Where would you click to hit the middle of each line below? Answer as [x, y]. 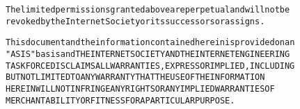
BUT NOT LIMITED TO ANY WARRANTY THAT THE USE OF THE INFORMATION [135, 77]
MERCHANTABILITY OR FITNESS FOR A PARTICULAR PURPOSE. [120, 100]
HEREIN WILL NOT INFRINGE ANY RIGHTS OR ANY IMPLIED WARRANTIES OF [140, 89]
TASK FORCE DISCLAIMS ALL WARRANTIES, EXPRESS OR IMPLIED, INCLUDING [150, 66]
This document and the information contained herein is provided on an [150, 43]
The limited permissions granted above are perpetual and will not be [148, 10]
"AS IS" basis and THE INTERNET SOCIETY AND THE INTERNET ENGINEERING [148, 54]
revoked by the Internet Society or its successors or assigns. [135, 21]
